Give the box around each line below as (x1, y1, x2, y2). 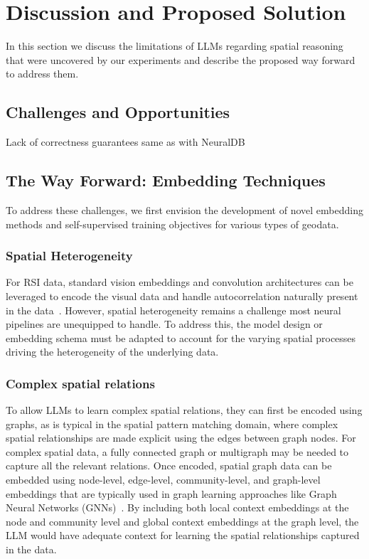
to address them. (6, 66, 79, 81)
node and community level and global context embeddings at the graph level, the (6, 513, 359, 528)
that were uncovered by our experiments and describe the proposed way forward (6, 52, 355, 67)
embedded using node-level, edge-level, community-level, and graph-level (6, 472, 321, 487)
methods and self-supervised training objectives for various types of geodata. (6, 216, 339, 231)
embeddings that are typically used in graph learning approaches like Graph (6, 486, 337, 501)
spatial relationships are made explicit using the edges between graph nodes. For (6, 430, 356, 445)
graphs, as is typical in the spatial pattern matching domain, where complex (6, 416, 338, 431)
